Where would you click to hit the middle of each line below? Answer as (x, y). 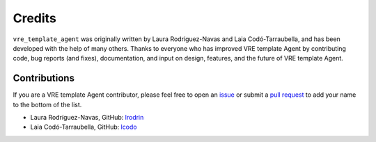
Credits (35, 18)
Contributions (44, 78)
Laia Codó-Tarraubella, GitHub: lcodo (84, 127)
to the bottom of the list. (47, 104)
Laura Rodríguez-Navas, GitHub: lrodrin (87, 118)
